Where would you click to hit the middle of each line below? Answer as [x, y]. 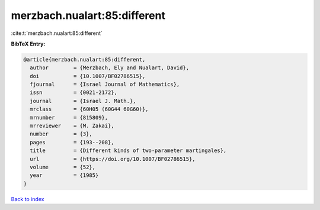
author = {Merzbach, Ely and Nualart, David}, [110, 68]
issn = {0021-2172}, [74, 93]
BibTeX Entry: [28, 44]
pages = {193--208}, [72, 142]
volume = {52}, [63, 167]
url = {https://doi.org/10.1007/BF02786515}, [113, 159]
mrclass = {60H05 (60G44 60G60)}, [89, 109]
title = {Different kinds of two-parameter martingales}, [128, 151]
